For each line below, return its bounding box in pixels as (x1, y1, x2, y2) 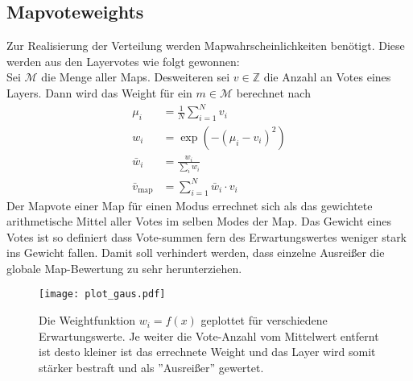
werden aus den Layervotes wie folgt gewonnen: (6, 52, 240, 69)
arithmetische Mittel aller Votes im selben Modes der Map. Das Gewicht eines (6, 213, 391, 230)
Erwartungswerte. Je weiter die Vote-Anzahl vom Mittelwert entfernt (39, 327, 379, 344)
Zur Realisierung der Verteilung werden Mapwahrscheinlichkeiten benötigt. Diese (6, 37, 405, 54)
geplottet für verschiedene (200, 312, 328, 329)
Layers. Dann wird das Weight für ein (6, 84, 192, 101)
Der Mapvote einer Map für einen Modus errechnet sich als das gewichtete (6, 197, 373, 213)
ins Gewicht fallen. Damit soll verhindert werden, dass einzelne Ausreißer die (6, 244, 385, 261)
